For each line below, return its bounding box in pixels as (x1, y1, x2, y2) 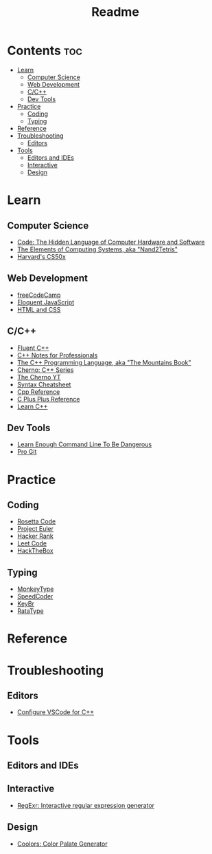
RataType (16, 607, 44, 615)
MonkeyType (16, 585, 54, 593)
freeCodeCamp (16, 291, 61, 299)
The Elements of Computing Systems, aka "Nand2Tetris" (16, 245, 178, 253)
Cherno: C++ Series (16, 366, 74, 374)
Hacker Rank (16, 532, 54, 541)
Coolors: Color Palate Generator (16, 840, 108, 848)
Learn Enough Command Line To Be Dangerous (16, 440, 152, 448)
